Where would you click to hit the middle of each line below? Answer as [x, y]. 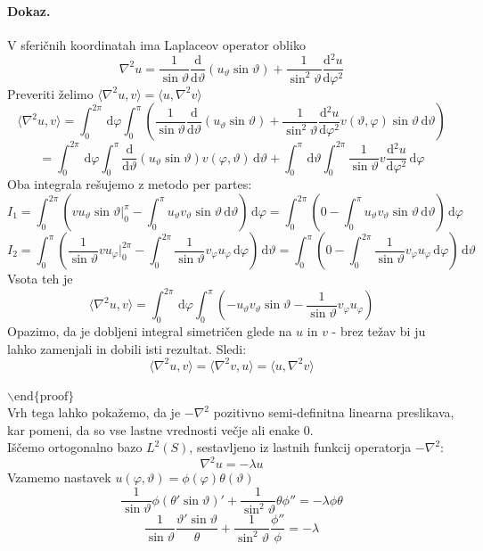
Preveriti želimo [50, 93]
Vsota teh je [40, 279]
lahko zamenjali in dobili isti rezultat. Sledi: [127, 348]
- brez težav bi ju [379, 330]
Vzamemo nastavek [59, 477]
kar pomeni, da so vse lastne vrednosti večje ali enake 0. [160, 429]
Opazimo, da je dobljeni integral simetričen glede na [150, 330]
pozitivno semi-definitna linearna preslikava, [334, 412]
